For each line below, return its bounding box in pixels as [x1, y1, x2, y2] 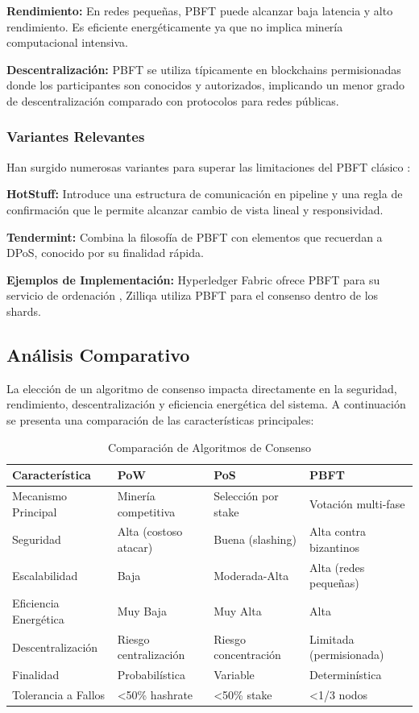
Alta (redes [309, 558, 365, 575]
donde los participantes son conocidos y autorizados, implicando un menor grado [6, 77, 405, 93]
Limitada [309, 630, 355, 647]
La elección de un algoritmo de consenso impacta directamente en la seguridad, [6, 379, 397, 396]
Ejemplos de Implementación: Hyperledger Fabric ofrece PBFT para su [6, 271, 380, 288]
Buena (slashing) [214, 531, 297, 548]
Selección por [214, 487, 279, 504]
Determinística [309, 666, 382, 683]
